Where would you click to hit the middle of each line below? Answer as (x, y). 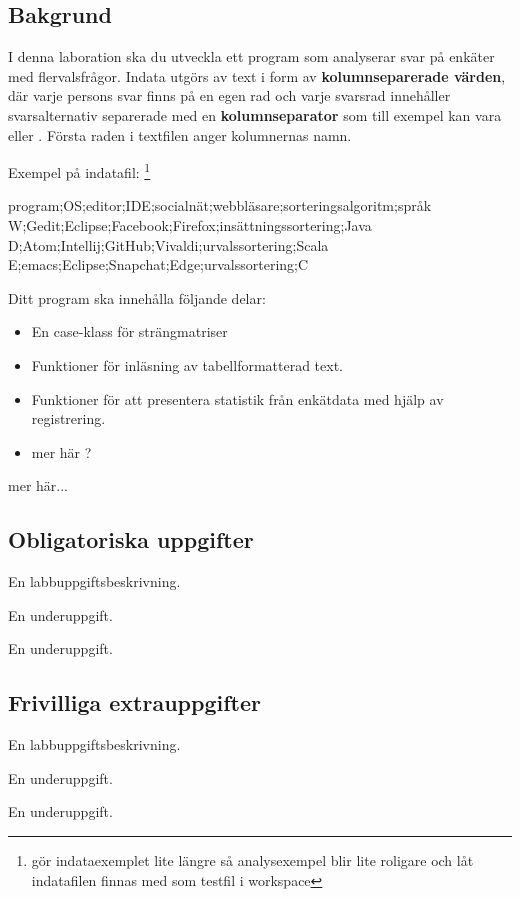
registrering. (68, 418)
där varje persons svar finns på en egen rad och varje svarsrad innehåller (229, 95)
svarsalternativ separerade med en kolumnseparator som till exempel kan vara (255, 114)
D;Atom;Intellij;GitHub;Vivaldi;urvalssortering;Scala (168, 244)
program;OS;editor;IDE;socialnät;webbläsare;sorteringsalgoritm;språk (220, 205)
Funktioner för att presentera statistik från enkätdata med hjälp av (237, 398)
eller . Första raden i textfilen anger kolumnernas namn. (180, 134)
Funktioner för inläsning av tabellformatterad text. (187, 364)
